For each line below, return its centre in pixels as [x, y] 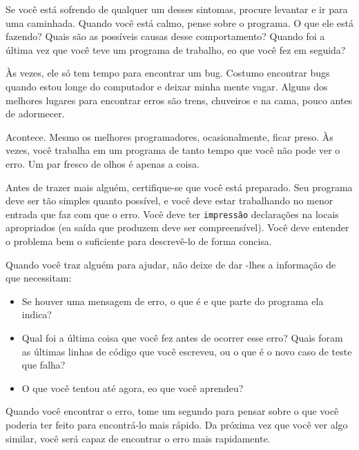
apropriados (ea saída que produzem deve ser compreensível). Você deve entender [177, 227]
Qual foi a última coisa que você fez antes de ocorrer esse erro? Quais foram [182, 337]
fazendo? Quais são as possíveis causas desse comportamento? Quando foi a [165, 36]
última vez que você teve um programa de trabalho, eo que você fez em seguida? [176, 49]
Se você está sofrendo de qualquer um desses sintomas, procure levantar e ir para [177, 9]
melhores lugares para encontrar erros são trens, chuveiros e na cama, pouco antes [179, 100]
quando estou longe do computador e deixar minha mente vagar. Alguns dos [167, 86]
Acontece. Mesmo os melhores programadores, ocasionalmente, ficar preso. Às [169, 136]
